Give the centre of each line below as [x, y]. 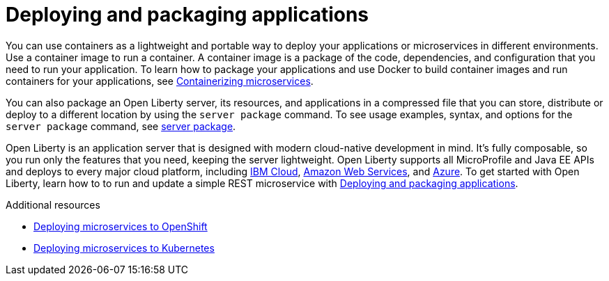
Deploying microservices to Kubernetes [124, 248]
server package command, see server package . [121, 126]
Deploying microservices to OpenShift [121, 226]
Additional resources [53, 204]
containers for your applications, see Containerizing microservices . [160, 81]
